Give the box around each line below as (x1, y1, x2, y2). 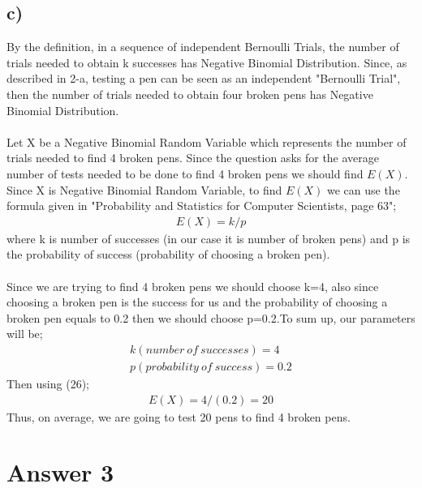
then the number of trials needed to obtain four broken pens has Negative (6, 85, 373, 102)
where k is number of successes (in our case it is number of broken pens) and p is (6, 229, 411, 246)
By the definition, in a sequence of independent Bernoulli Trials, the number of (6, 38, 399, 55)
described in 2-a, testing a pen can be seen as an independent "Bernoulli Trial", (6, 70, 401, 87)
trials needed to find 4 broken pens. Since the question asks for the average (6, 149, 380, 166)
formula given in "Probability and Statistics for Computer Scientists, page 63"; (6, 197, 397, 214)
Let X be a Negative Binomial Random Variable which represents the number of (6, 133, 407, 150)
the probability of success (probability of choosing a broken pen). (6, 246, 330, 263)
